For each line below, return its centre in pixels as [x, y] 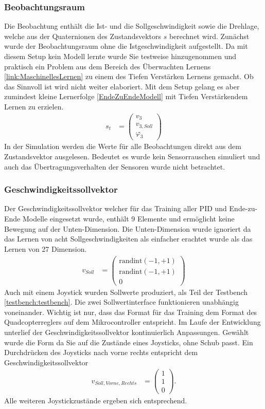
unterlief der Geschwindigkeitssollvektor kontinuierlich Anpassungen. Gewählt [127, 332]
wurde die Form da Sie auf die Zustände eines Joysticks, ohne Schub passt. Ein [129, 342]
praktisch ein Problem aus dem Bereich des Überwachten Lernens [108, 66]
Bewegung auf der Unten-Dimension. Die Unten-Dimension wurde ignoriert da [128, 228]
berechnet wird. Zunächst [209, 36]
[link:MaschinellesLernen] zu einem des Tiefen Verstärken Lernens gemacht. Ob [129, 76]
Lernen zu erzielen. [34, 106]
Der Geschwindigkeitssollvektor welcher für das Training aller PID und [116, 208]
